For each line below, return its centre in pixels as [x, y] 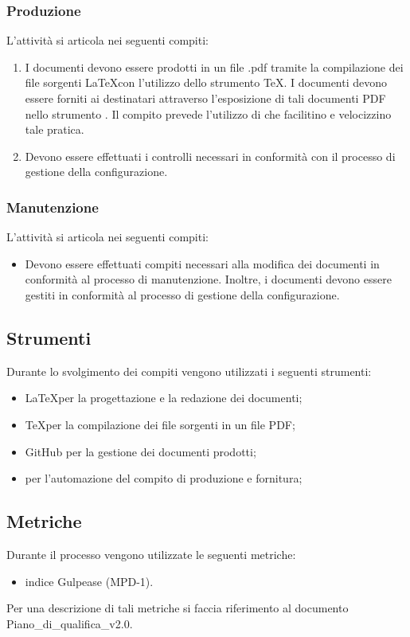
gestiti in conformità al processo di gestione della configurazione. [182, 294]
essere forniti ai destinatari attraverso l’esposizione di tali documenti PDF [205, 98]
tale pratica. [55, 129]
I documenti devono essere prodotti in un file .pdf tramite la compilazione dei [214, 66]
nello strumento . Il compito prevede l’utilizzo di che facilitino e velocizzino [208, 113]
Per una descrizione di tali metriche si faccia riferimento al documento [178, 608]
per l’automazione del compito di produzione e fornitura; [164, 478]
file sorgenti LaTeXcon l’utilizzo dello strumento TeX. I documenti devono [206, 82]
